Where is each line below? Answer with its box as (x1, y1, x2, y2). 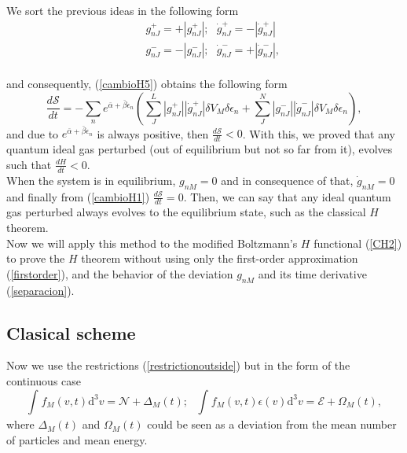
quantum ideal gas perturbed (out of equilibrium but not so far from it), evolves (6, 141, 393, 157)
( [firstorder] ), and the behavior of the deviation (6, 265, 233, 282)
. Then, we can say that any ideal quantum (183, 188, 391, 204)
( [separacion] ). (6, 282, 75, 298)
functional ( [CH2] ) (313, 234, 402, 251)
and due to (6, 125, 59, 142)
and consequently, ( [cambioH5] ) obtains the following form (6, 75, 288, 92)
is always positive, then (97, 125, 209, 142)
